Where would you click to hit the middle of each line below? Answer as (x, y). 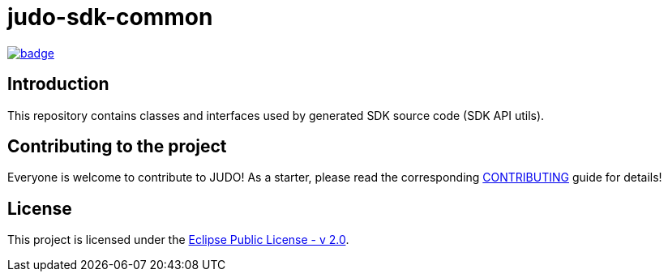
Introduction (58, 84)
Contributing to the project (117, 147)
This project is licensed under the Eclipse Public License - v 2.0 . (178, 240)
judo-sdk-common (110, 17)
